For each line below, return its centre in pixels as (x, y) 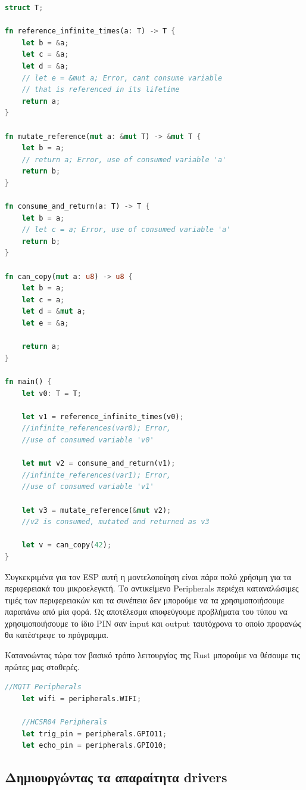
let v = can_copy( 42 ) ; (67, 545)
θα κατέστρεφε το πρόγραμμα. (57, 635)
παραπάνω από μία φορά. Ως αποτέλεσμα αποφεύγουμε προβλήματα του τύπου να (146, 611)
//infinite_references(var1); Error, (96, 475)
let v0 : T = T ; (51, 393)
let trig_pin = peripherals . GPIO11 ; (94, 734)
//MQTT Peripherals (43, 687)
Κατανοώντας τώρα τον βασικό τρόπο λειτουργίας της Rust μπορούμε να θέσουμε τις (153, 655)
